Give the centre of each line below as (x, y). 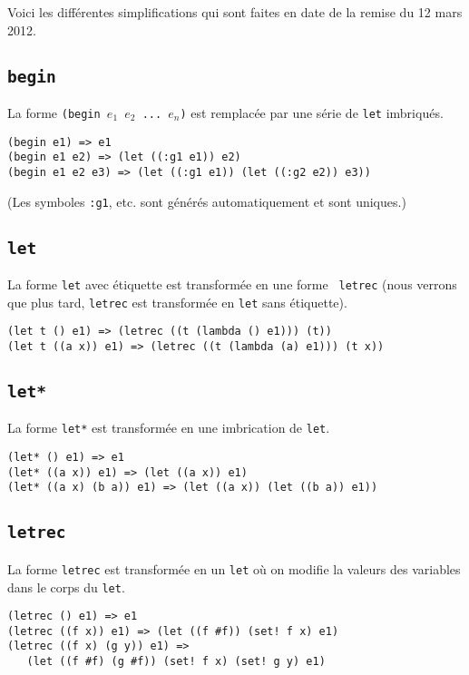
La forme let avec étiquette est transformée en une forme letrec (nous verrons (232, 284)
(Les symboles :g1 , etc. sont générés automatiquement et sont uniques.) (207, 201)
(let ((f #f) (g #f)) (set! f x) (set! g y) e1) (176, 662)
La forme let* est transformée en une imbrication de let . (169, 428)
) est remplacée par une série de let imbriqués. (312, 112)
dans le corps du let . (66, 587)
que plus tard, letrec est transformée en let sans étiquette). (177, 302)
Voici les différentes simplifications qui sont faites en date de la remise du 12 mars (235, 12)
